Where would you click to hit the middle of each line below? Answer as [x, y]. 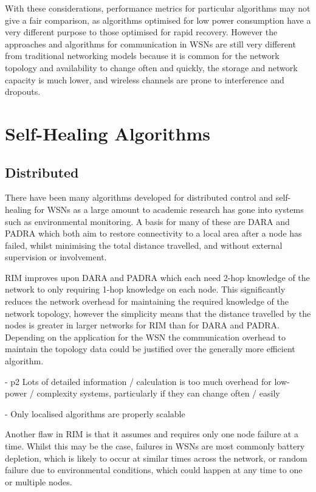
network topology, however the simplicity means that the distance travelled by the [158, 313]
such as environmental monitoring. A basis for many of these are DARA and [147, 221]
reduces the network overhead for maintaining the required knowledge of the [147, 301]
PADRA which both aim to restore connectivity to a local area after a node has [153, 233]
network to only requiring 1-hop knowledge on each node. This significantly [145, 289]
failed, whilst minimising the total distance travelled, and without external [144, 245]
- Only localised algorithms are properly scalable [95, 413]
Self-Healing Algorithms [108, 133]
